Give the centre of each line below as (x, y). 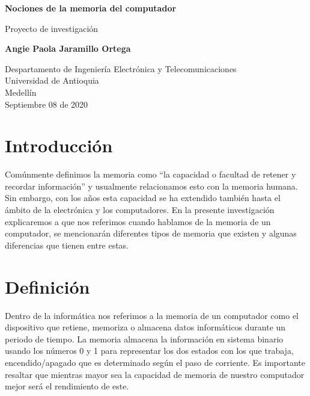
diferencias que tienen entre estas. (67, 245)
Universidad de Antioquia (52, 80)
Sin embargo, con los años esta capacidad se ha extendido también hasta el (143, 198)
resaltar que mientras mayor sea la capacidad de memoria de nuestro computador (155, 374)
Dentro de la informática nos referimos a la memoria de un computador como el (152, 315)
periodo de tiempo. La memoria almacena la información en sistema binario (144, 339)
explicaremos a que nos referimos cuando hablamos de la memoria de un (138, 221)
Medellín (21, 92)
